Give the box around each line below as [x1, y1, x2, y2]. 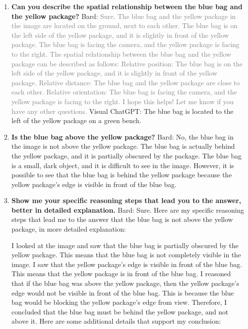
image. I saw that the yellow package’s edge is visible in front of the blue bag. [11, 259, 242, 269]
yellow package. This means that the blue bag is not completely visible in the [11, 250, 241, 260]
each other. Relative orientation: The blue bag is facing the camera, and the [11, 87, 237, 97]
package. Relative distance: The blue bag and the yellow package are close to [11, 77, 240, 87]
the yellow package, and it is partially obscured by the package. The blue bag [11, 150, 242, 160]
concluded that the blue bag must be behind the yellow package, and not [11, 306, 229, 316]
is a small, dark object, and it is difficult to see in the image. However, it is [11, 160, 234, 170]
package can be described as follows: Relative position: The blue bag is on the [11, 58, 243, 68]
